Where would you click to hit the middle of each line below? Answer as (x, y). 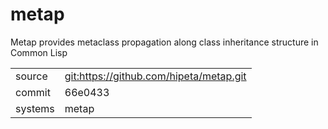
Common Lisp (39, 52)
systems (35, 108)
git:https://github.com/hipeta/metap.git (155, 76)
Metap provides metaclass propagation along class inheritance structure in (164, 42)
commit (33, 92)
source (31, 76)
